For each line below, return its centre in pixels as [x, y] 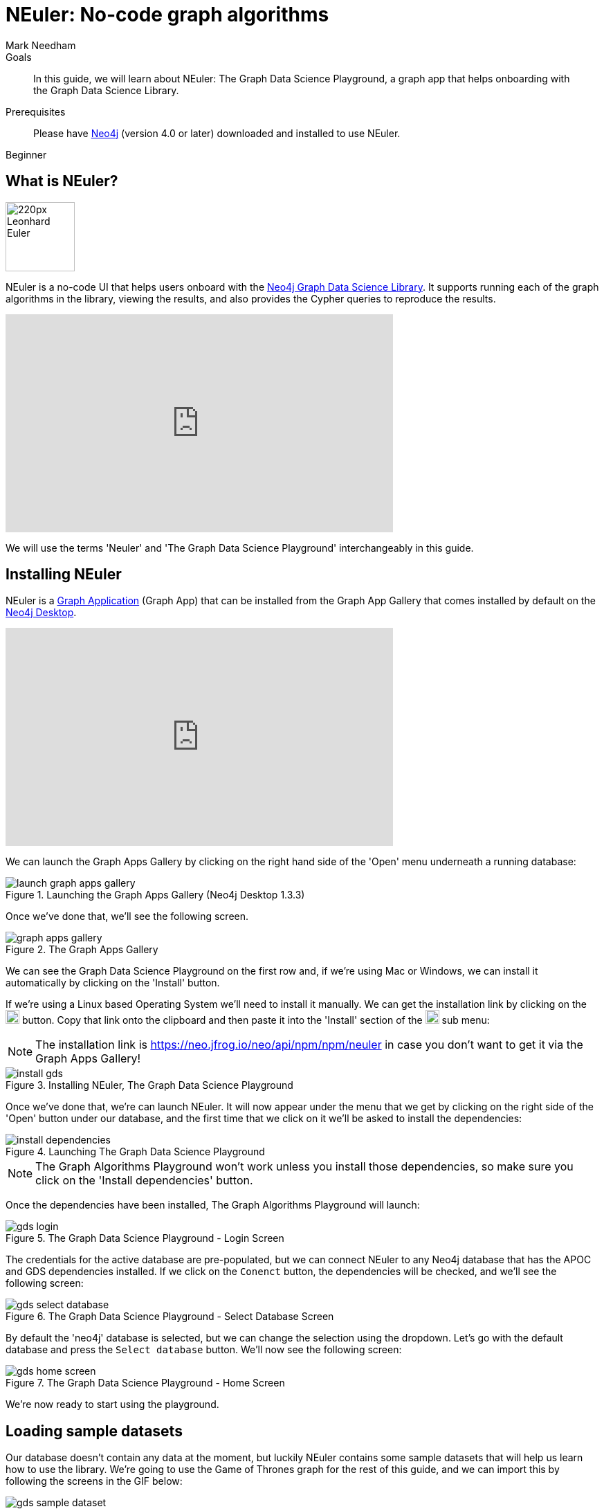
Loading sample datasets [94, 1431]
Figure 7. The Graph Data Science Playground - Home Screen [145, 1383]
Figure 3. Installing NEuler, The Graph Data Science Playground [149, 1085]
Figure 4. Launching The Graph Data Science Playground [135, 1152]
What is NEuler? [62, 181]
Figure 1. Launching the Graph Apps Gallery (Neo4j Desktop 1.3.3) [155, 895]
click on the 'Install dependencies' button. [144, 1181]
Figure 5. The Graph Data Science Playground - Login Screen [145, 1238]
